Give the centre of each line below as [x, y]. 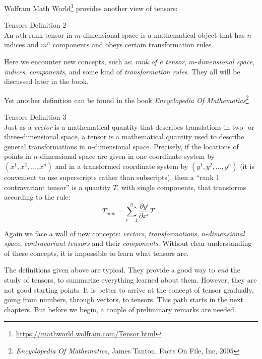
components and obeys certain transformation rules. [133, 44]
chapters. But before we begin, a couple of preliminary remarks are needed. [120, 309]
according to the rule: [37, 197]
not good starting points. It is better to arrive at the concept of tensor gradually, [129, 289]
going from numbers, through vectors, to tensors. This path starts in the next [124, 299]
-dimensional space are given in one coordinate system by [126, 156]
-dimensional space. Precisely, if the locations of [165, 146]
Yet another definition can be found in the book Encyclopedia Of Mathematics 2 [126, 99]
